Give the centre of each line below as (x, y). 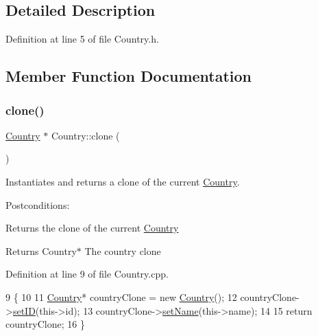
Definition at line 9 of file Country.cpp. (87, 274)
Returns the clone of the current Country (92, 228)
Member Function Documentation (129, 76)
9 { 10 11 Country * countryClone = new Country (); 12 (121, 296)
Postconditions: (38, 204)
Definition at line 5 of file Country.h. (82, 39)
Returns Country (41, 250)
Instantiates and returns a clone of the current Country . (123, 181)
